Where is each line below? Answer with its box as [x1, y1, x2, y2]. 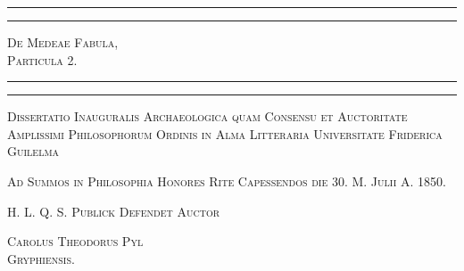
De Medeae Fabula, [7, 33, 119, 51]
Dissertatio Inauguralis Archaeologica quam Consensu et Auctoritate [7, 107, 408, 126]
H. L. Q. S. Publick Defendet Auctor [7, 201, 220, 220]
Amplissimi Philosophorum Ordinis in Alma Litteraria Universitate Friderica [7, 124, 443, 143]
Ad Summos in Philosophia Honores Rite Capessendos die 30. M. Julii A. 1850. [7, 171, 446, 190]
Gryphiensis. [7, 249, 75, 267]
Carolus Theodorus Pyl [7, 232, 144, 250]
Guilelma [7, 142, 60, 160]
